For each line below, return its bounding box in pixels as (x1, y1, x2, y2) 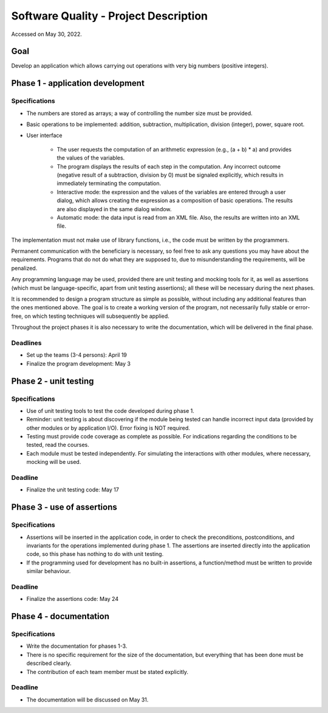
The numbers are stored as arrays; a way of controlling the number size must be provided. (26, 110, 253, 117)
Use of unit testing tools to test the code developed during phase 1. (26, 407, 194, 414)
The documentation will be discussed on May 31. (26, 696, 149, 703)
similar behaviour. (26, 567, 71, 575)
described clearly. (26, 659, 72, 667)
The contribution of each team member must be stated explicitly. (26, 668, 188, 675)
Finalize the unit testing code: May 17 (26, 486, 120, 493)
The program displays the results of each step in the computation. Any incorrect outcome (56, 163, 281, 170)
